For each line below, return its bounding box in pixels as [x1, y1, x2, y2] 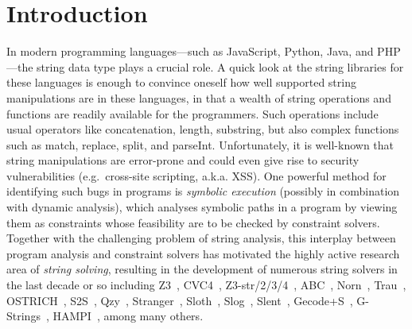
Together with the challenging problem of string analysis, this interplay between [6, 230, 396, 246]
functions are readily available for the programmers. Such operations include [6, 105, 379, 122]
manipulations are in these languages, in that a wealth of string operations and [6, 89, 391, 106]
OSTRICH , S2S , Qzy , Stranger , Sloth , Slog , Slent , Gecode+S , [6, 292, 353, 308]
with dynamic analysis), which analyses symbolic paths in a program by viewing [6, 199, 398, 215]
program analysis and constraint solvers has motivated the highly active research [6, 245, 400, 261]
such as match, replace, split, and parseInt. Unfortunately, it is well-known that [6, 136, 395, 153]
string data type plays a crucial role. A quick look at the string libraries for [37, 58, 404, 75]
